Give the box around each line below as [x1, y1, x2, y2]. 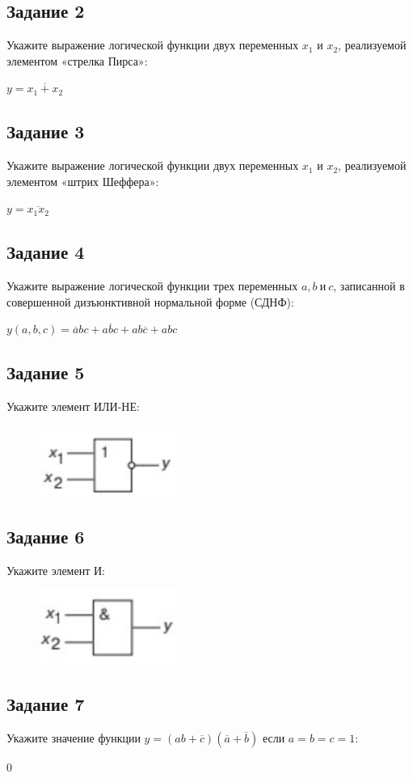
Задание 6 [6, 524, 85, 549]
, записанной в [333, 277, 405, 294]
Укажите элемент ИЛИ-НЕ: [6, 398, 140, 415]
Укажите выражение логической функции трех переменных [6, 277, 298, 294]
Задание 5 [6, 360, 85, 385]
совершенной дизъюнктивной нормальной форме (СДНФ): [6, 293, 294, 310]
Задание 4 [6, 239, 85, 264]
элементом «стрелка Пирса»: [6, 52, 148, 69]
